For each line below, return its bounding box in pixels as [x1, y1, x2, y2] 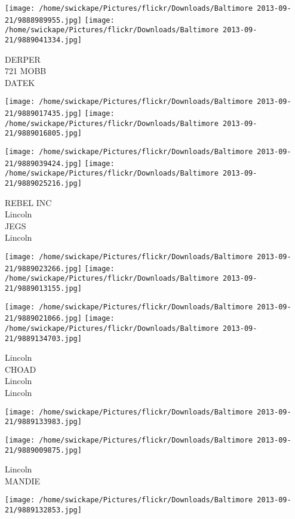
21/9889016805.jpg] [5, 129, 82, 138]
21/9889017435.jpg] [5, 109, 82, 118]
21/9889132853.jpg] [5, 506, 82, 515]
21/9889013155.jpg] [5, 284, 82, 293]
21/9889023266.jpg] [5, 264, 82, 273]
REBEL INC [5, 196, 52, 208]
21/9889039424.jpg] [5, 159, 82, 168]
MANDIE [5, 474, 41, 487]
